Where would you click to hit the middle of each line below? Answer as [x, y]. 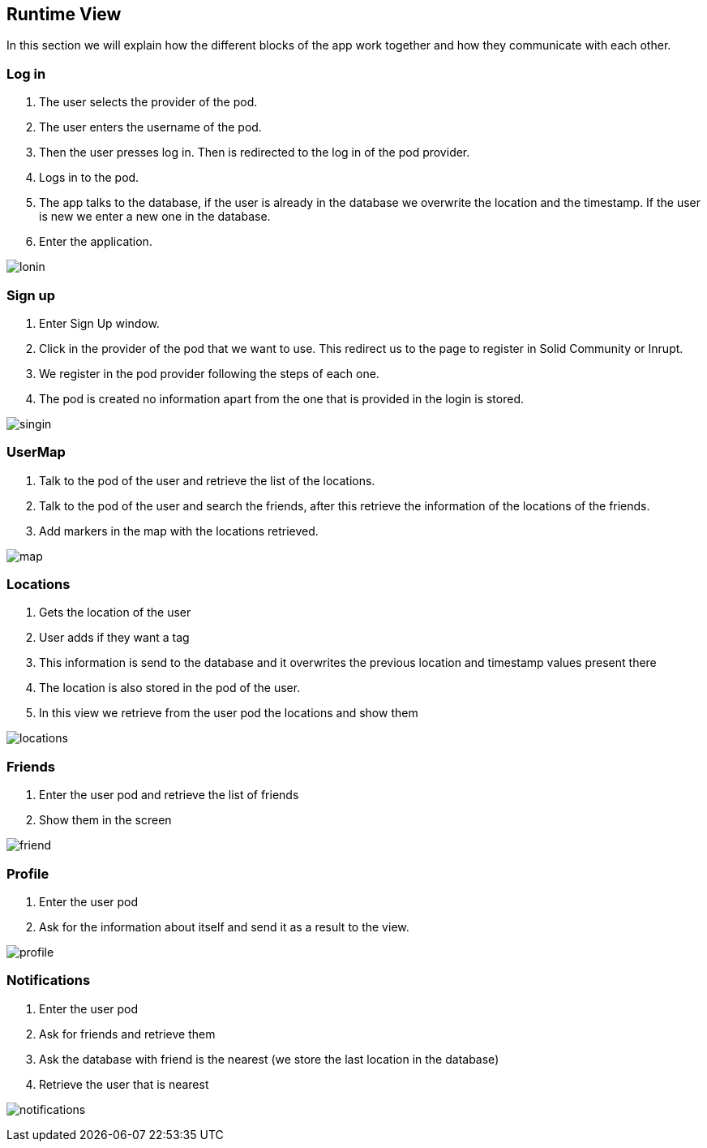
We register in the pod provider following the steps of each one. [209, 373]
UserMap [36, 452]
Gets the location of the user [115, 613]
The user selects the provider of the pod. [148, 102]
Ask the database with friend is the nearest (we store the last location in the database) [269, 1059]
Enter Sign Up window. [99, 323]
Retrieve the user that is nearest [124, 1084]
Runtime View [64, 14]
